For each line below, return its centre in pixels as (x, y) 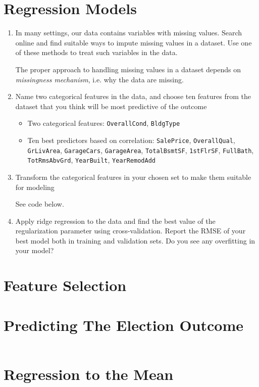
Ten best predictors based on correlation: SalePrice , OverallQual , (131, 140)
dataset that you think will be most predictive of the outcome (111, 106)
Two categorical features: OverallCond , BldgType (104, 123)
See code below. (40, 204)
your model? (35, 250)
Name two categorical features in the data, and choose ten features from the (133, 96)
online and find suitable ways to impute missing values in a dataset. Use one (134, 42)
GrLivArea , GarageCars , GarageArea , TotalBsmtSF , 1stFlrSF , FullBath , (141, 150)
